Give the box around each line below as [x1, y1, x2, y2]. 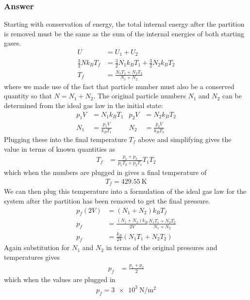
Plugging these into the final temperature [4, 134, 127, 144]
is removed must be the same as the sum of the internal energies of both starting [4, 28, 244, 38]
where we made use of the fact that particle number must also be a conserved [4, 81, 234, 91]
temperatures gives [4, 252, 60, 262]
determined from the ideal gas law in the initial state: [4, 100, 163, 111]
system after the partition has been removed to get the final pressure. [4, 195, 211, 205]
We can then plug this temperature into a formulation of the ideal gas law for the [4, 186, 247, 196]
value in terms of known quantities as [4, 143, 115, 154]
